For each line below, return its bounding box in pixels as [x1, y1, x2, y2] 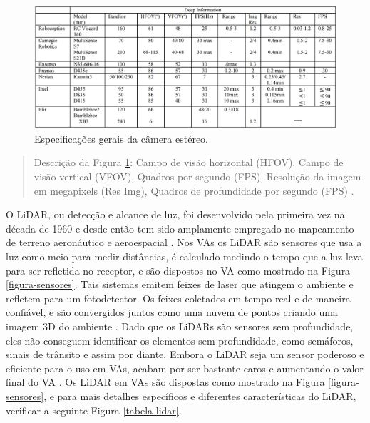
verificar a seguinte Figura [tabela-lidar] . [6, 402, 182, 417]
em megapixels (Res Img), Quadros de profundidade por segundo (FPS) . [34, 183, 354, 198]
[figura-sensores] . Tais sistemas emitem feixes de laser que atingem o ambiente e [6, 277, 354, 292]
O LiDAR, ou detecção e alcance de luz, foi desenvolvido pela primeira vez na [6, 207, 345, 222]
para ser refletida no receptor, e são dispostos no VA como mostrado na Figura [6, 263, 351, 277]
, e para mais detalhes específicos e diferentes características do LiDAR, [43, 388, 356, 403]
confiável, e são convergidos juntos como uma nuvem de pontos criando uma [6, 305, 338, 320]
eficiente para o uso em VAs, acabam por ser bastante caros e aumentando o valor [6, 360, 364, 375]
